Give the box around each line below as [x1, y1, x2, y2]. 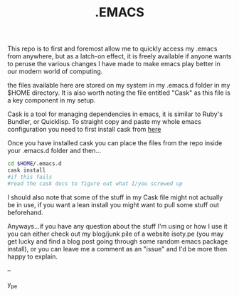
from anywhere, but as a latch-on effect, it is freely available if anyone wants [7, 52, 233, 61]
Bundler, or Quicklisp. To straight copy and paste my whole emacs [7, 118, 201, 126]
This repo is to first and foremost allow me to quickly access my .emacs [7, 44, 218, 53]
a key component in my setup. [7, 96, 96, 105]
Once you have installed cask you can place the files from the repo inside [7, 139, 223, 147]
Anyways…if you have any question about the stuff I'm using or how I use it [7, 222, 228, 230]
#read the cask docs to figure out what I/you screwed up [7, 179, 183, 187]
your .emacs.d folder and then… [7, 147, 102, 155]
